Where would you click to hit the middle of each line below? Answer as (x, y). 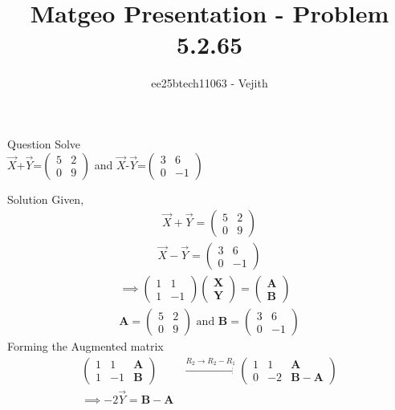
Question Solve (44, 143)
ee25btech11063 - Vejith (210, 83)
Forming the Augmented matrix (86, 346)
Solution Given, (46, 199)
